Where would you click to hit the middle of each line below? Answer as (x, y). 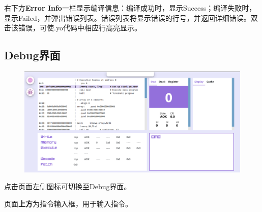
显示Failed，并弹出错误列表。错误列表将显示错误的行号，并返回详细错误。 (127, 17)
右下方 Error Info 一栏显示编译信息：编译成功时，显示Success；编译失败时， (130, 8)
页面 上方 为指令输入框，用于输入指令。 (68, 203)
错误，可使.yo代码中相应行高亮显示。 (80, 28)
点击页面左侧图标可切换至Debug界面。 (68, 186)
